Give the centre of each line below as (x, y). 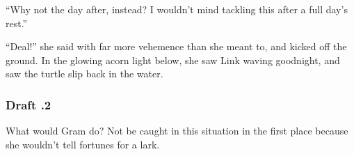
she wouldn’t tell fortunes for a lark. (83, 144)
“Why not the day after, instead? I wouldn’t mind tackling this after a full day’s (177, 9)
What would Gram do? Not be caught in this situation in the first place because (177, 131)
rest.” (17, 23)
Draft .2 (29, 104)
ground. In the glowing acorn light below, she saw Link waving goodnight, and (173, 60)
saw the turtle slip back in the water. (85, 74)
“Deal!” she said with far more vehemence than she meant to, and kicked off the (176, 46)
